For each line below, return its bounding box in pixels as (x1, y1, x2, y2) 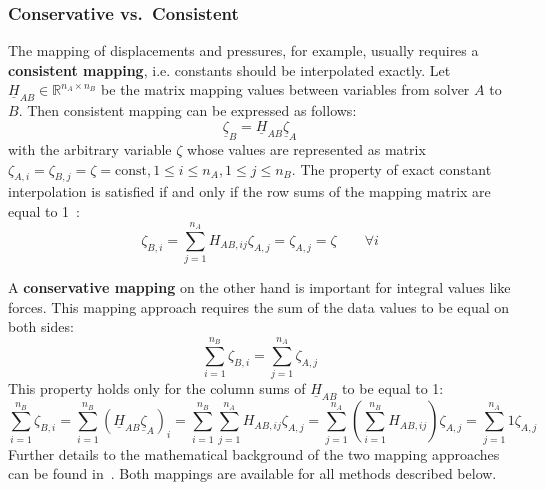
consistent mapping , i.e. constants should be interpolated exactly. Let (8, 59, 451, 80)
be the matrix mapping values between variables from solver (101, 79, 470, 100)
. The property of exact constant (291, 158, 492, 179)
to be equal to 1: (342, 378, 444, 399)
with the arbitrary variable (8, 139, 172, 160)
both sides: (8, 316, 74, 337)
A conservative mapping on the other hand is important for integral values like (8, 277, 511, 298)
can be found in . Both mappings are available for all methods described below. (8, 463, 497, 484)
